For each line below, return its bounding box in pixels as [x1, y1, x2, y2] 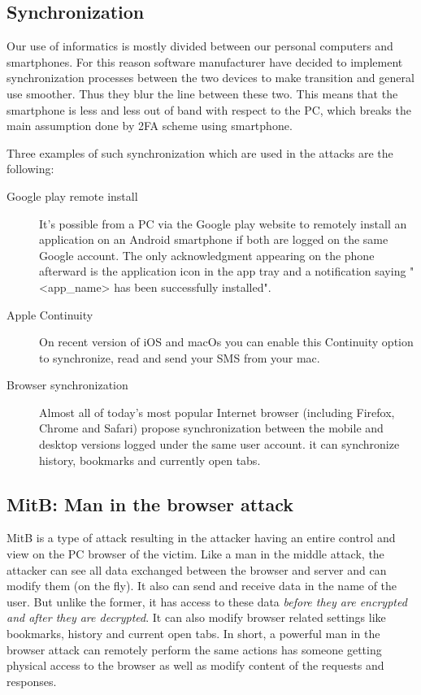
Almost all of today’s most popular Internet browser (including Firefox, [39, 403, 395, 420]
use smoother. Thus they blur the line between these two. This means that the [7, 85, 398, 102]
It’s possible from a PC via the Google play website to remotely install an [39, 215, 407, 232]
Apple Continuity [7, 306, 93, 323]
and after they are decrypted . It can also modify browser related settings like [7, 609, 386, 626]
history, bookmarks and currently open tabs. [39, 451, 261, 468]
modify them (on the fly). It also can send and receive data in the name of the [7, 577, 397, 594]
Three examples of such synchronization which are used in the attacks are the [7, 144, 393, 161]
